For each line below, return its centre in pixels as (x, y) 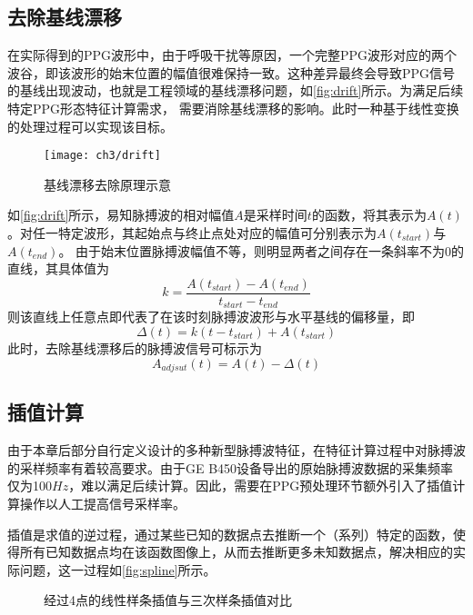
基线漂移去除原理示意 (107, 184)
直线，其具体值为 (58, 268)
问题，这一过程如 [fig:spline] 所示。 (118, 569)
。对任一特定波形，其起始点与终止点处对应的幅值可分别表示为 (192, 233)
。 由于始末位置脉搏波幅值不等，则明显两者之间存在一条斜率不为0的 (262, 250)
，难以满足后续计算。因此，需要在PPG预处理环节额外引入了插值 (261, 486)
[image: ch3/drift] (102, 156)
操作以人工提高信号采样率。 (102, 503)
